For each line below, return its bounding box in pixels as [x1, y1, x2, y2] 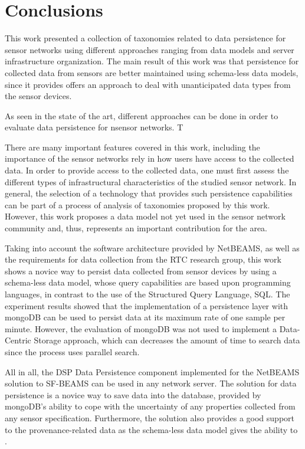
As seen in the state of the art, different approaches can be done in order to [5, 109, 278, 122]
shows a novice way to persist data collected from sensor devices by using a [5, 264, 277, 277]
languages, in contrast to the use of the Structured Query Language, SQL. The [5, 288, 290, 300]
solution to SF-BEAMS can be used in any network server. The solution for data [5, 377, 297, 389]
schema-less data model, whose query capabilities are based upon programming [5, 276, 291, 289]
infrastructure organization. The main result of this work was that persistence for [5, 55, 299, 67]
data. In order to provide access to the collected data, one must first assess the [5, 164, 289, 176]
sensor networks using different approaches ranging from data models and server [5, 43, 294, 55]
